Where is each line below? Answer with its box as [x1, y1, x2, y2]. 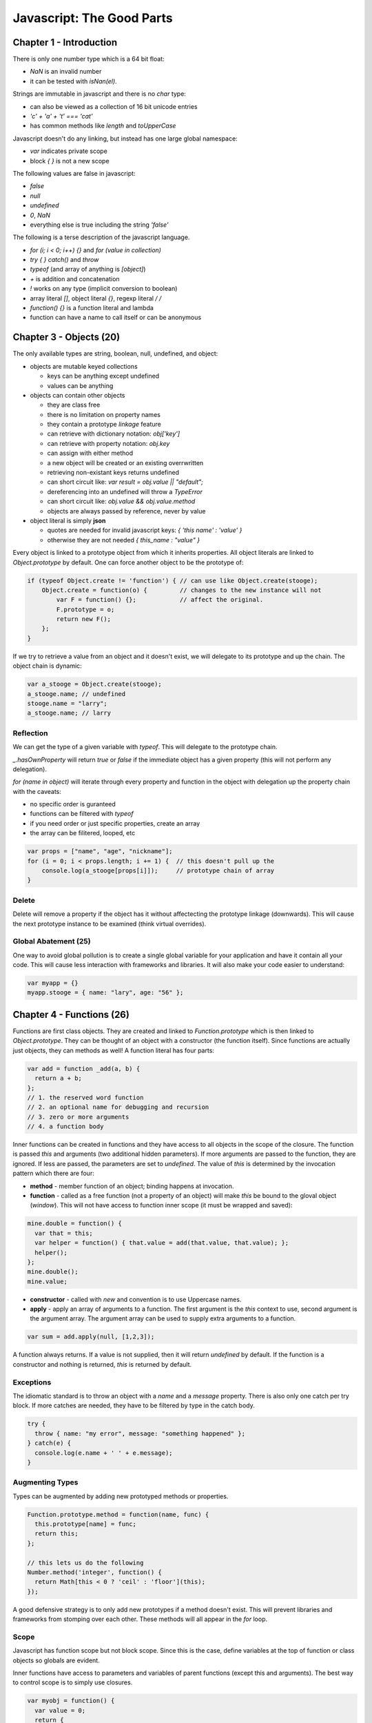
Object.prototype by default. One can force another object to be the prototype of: [12, 558, 244, 567]
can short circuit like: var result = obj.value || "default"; [47, 478, 203, 486]
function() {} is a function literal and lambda [30, 304, 154, 312]
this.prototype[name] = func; [34, 1520, 137, 1528]
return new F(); [56, 615, 112, 623]
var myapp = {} [27, 979, 79, 987]
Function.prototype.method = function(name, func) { [27, 1510, 209, 1518]
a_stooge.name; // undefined [27, 690, 126, 697]
